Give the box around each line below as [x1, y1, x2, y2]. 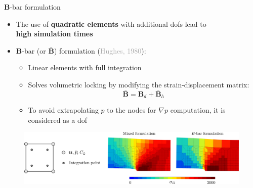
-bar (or [22, 45, 46, 56]
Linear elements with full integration [28, 62, 142, 73]
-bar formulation [10, 2, 61, 12]
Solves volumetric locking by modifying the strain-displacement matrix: [28, 79, 249, 89]
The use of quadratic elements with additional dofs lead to [16, 18, 206, 29]
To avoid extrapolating [28, 105, 99, 115]
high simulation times [16, 28, 93, 39]
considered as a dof [28, 114, 88, 125]
